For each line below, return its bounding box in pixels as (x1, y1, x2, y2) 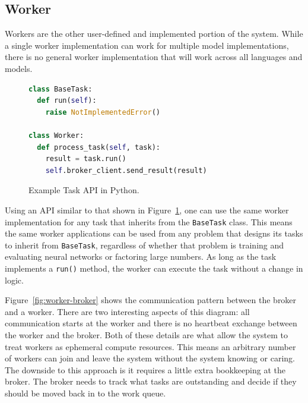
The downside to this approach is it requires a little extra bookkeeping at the (5, 363, 285, 376)
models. (5, 62, 33, 74)
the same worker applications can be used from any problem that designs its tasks (5, 227, 303, 240)
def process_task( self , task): (37, 143, 160, 152)
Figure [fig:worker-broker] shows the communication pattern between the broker (5, 294, 297, 306)
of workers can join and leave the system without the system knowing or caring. (5, 352, 295, 364)
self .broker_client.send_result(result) (45, 166, 207, 175)
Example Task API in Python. (28, 184, 139, 196)
